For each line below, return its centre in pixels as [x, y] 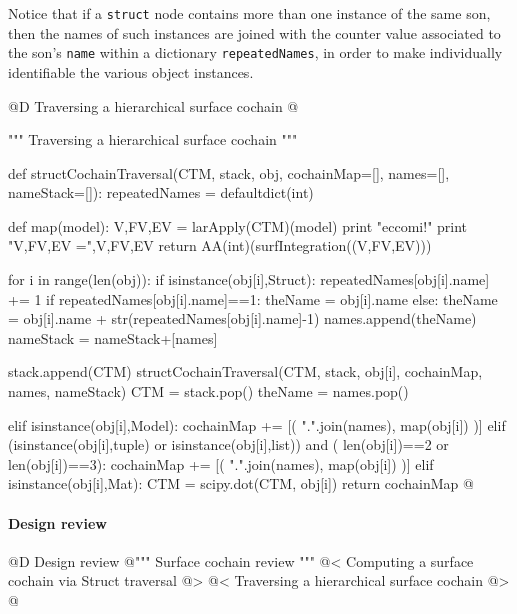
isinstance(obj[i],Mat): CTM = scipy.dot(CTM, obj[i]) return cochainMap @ [241, 483]
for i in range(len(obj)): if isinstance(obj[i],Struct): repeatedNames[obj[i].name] [249, 279]
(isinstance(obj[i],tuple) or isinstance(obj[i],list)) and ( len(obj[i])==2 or [228, 444]
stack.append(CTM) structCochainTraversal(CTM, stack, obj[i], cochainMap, [245, 371]
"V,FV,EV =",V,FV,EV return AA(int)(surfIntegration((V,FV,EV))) [220, 245]
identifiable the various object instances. [131, 71]
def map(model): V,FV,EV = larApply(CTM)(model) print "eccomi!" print [238, 225]
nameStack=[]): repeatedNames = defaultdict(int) [161, 192]
